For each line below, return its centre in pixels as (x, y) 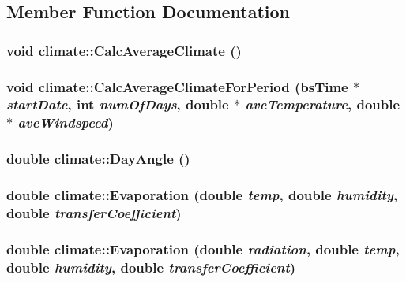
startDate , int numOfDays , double (118, 104)
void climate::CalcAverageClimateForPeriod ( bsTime (177, 86)
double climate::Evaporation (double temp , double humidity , (202, 195)
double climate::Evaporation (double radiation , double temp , (203, 249)
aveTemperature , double (323, 104)
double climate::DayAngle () (98, 159)
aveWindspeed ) (66, 122)
